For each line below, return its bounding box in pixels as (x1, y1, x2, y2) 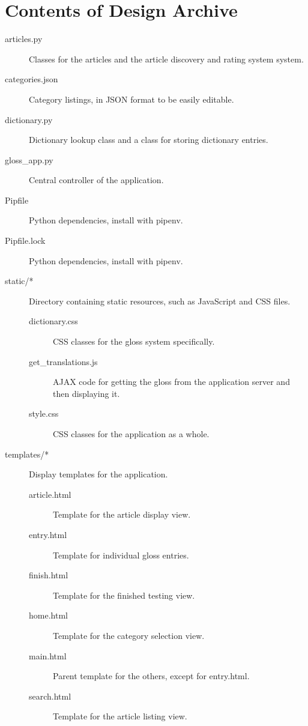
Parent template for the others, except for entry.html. (53, 670, 250, 682)
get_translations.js (29, 355, 98, 368)
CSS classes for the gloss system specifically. (53, 335, 215, 348)
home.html (29, 609, 68, 622)
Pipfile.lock (5, 234, 46, 247)
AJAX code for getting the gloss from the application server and (53, 375, 290, 388)
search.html (29, 689, 71, 702)
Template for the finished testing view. (53, 588, 195, 601)
